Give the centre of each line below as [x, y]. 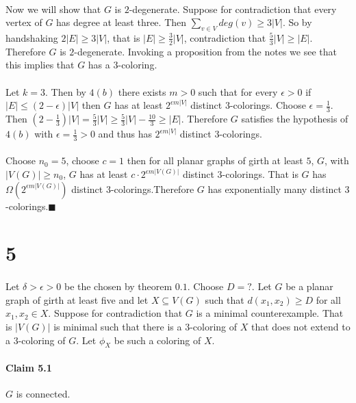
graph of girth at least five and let [77, 299]
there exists [142, 91]
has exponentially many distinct [275, 188]
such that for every [238, 91]
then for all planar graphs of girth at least [215, 160]
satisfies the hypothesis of [295, 119]
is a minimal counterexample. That [270, 313]
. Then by [66, 91]
